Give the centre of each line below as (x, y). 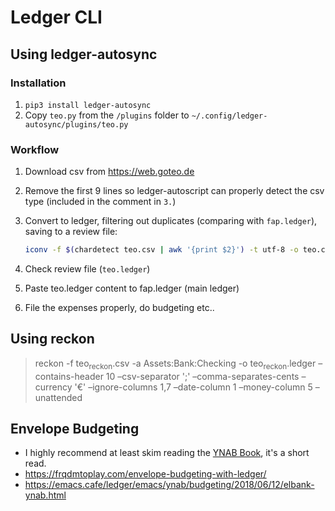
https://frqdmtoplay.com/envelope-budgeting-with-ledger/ (145, 474)
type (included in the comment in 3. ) (100, 202)
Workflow (35, 149)
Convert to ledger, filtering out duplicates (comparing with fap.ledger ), (171, 221)
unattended (58, 397)
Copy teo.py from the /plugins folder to (107, 115)
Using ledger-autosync (84, 54)
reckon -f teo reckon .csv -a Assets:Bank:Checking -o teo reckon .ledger (175, 364)
